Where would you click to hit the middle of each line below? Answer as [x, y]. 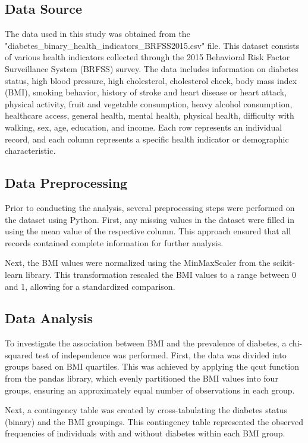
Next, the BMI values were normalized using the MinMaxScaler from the [138, 263]
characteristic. [30, 151]
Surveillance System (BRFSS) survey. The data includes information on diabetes [152, 68]
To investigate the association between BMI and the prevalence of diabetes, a [146, 343]
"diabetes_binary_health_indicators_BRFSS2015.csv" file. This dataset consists [152, 45]
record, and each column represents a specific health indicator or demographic [147, 139]
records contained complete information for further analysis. [114, 242]
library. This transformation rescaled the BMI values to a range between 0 [161, 274]
